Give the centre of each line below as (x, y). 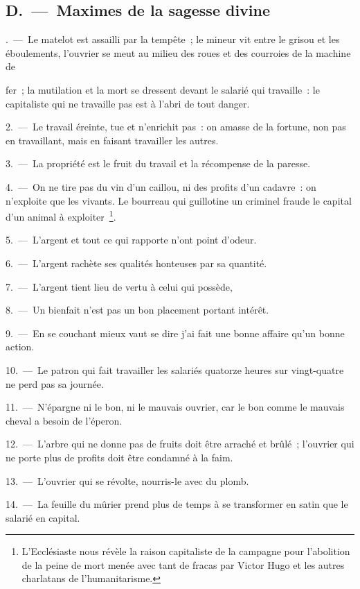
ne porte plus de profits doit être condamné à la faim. (119, 457)
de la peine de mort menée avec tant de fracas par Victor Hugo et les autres (183, 564)
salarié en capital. (43, 517)
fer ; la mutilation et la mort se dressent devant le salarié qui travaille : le (163, 89)
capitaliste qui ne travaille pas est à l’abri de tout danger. (128, 103)
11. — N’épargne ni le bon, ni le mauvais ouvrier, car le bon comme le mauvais (175, 407)
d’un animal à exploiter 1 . (61, 215)
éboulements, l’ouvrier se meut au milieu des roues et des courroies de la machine (178, 52)
